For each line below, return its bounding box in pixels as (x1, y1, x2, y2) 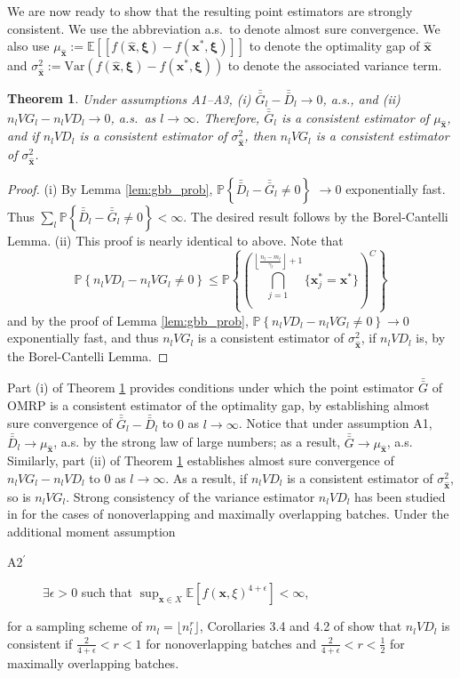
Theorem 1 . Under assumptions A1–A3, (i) (7, 89, 251, 108)
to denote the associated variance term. (227, 56, 442, 75)
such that (81, 583, 133, 601)
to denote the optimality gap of (249, 36, 420, 55)
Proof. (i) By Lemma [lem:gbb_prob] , (7, 179, 213, 198)
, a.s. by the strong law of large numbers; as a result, (53, 432, 341, 451)
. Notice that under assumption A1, (238, 414, 432, 432)
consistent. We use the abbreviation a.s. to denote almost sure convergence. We (7, 19, 440, 37)
